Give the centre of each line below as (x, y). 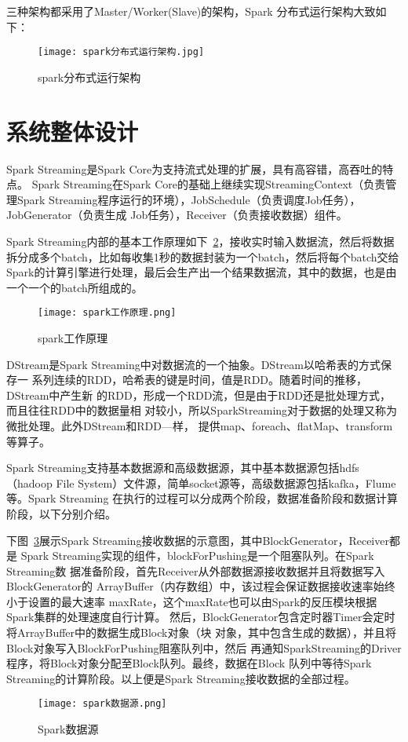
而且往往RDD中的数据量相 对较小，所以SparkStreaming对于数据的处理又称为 (202, 410)
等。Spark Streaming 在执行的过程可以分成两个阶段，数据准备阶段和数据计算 (202, 498)
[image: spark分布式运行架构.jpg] (121, 52)
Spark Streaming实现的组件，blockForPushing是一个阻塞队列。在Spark (197, 556)
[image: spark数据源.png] (102, 704)
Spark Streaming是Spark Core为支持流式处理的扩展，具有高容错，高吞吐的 (195, 168)
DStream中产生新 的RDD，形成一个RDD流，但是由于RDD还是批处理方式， (199, 395)
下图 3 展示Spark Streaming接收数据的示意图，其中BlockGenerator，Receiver (198, 540)
